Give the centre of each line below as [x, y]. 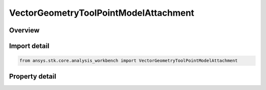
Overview [24, 30]
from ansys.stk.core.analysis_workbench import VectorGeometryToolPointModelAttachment [129, 61]
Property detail [33, 76]
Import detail [29, 46]
